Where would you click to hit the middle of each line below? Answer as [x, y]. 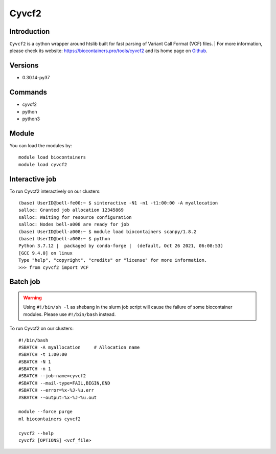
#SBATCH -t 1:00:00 [43, 355]
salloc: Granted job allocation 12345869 [71, 210]
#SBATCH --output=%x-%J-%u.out [58, 397]
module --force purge [45, 412]
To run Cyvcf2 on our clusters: [42, 328]
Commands [28, 92]
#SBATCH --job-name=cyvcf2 [52, 376]
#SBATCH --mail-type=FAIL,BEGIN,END [64, 383]
